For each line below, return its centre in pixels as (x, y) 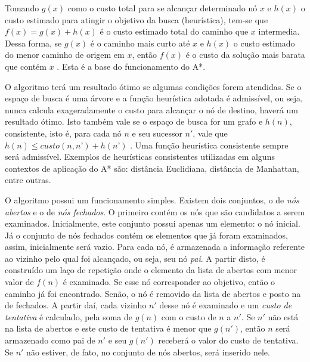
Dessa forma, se (33, 43)
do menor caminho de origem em (65, 55)
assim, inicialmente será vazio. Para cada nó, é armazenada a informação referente (155, 247)
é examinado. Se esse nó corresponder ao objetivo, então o (169, 282)
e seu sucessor (157, 133)
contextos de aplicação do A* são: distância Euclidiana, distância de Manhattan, (152, 168)
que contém (26, 66)
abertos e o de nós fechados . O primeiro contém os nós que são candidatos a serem (155, 211)
